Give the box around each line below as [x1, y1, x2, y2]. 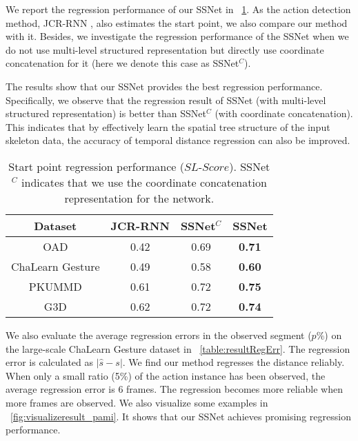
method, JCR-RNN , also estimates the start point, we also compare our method [6, 15, 348, 30]
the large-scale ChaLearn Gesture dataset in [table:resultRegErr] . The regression [6, 341, 350, 356]
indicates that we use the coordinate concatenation [21, 174, 267, 190]
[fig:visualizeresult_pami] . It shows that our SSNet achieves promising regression [10, 409, 351, 423]
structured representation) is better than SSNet [6, 106, 206, 121]
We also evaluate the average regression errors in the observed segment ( [6, 327, 312, 342]
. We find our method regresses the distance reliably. [122, 355, 345, 369]
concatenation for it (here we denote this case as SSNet [6, 56, 239, 70]
